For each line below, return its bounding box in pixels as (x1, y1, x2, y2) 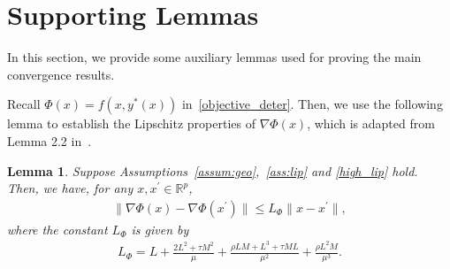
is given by (131, 219, 189, 238)
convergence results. (7, 65, 115, 83)
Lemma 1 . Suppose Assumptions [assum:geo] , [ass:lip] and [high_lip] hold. (7, 161, 418, 180)
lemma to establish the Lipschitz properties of (7, 114, 256, 133)
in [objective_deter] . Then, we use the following (181, 95, 443, 113)
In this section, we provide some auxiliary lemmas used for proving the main (7, 48, 422, 66)
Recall (7, 95, 41, 113)
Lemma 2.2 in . (7, 131, 92, 150)
